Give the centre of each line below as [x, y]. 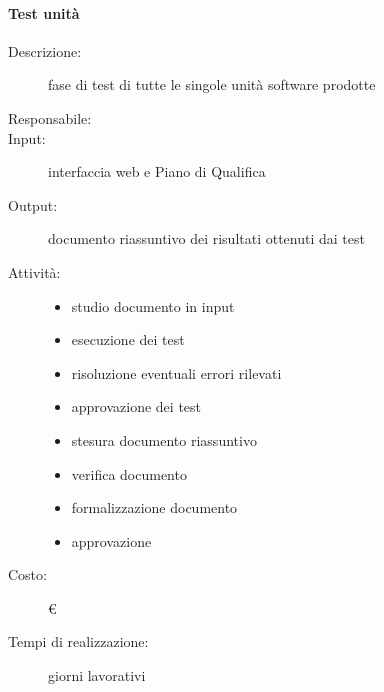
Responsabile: [50, 117]
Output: [33, 204]
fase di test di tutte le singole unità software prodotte [212, 84]
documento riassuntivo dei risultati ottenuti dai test [206, 238]
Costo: [27, 574]
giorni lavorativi [97, 675]
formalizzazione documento [154, 507]
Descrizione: [45, 50]
